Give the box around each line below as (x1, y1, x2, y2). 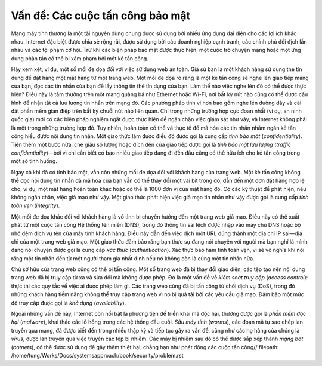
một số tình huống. (11, 158, 58, 165)
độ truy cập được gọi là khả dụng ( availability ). (11, 299, 126, 306)
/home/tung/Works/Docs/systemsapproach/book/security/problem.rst (11, 352, 184, 359)
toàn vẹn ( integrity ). (11, 202, 60, 209)
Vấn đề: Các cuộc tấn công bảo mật (11, 9, 191, 22)
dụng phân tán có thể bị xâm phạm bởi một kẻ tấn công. (11, 54, 148, 62)
